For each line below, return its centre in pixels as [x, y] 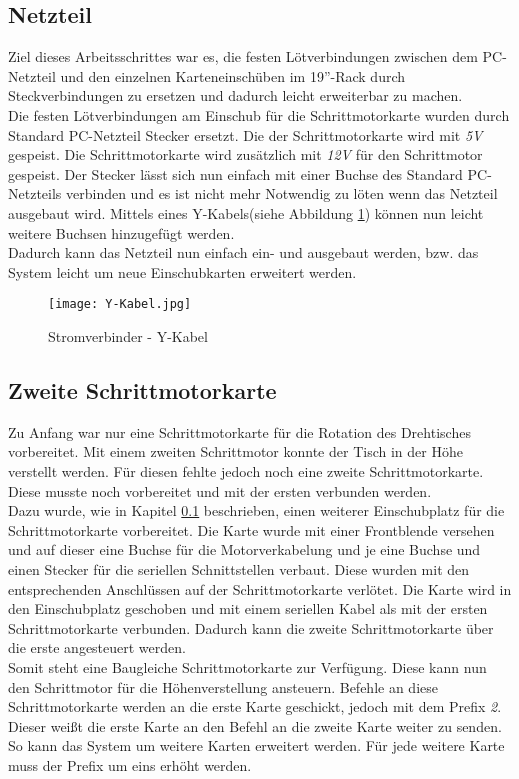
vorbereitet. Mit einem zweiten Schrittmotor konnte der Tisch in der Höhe [235, 451]
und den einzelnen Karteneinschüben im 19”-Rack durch [233, 75]
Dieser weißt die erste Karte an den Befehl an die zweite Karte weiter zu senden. [255, 725]
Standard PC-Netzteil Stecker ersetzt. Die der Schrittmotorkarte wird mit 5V [245, 134]
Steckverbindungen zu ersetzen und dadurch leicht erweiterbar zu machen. [235, 95]
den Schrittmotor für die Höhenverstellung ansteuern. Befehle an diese [223, 686]
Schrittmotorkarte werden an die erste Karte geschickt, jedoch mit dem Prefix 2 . [255, 706]
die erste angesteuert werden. [97, 647]
